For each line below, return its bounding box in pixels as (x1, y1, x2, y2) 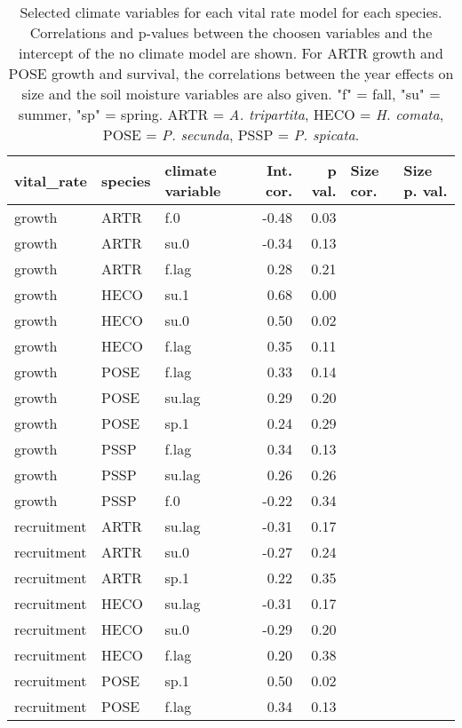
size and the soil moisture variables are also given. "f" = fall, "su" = (21, 83, 441, 104)
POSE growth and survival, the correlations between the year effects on (8, 63, 454, 83)
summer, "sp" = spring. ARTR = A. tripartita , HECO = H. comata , (18, 104, 444, 124)
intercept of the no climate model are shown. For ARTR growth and (19, 43, 443, 63)
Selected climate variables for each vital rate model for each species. (20, 2, 442, 22)
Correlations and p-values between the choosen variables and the (29, 22, 433, 43)
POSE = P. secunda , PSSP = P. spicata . (102, 124, 360, 145)
